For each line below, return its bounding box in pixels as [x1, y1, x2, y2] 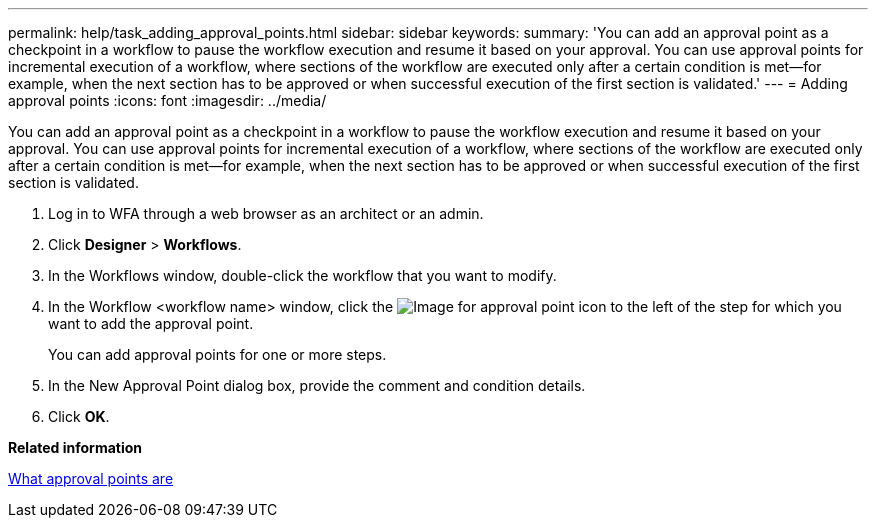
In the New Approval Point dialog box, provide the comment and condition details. [48, 377, 586, 394]
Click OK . [48, 408, 110, 425]
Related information [8, 439, 143, 456]
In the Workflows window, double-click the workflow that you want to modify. [48, 267, 557, 284]
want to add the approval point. [48, 315, 254, 332]
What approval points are [8, 470, 174, 487]
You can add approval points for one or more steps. [48, 346, 387, 363]
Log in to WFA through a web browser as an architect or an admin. [48, 205, 484, 222]
